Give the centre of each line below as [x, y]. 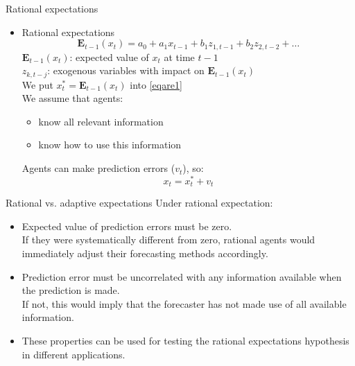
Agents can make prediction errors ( [98, 168]
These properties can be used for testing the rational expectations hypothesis [185, 340]
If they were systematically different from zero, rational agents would [168, 239]
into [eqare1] [156, 84]
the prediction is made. [71, 290]
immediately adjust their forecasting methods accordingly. [145, 253]
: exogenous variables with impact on [126, 70]
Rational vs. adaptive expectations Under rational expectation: [139, 203]
